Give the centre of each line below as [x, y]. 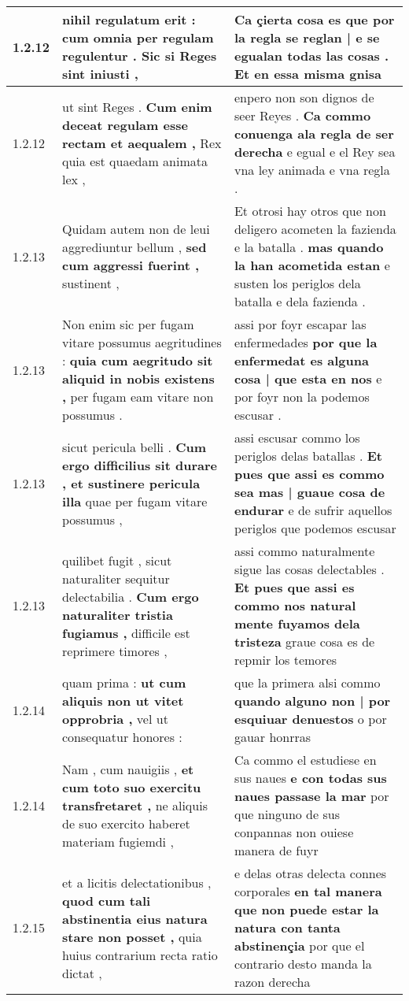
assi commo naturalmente [304, 551]
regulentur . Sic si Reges [140, 56]
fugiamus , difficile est [126, 632]
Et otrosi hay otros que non [310, 211]
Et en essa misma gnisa [308, 74]
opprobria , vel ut [115, 719]
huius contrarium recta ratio [140, 955]
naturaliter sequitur [116, 578]
